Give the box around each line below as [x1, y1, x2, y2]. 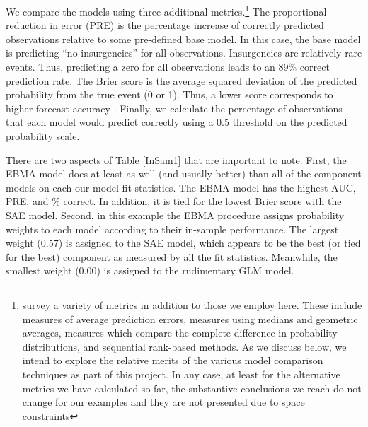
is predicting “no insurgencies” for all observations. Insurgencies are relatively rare [6, 45, 362, 60]
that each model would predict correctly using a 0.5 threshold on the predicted [6, 115, 347, 129]
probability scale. [6, 129, 80, 143]
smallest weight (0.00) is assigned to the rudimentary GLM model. [6, 263, 294, 278]
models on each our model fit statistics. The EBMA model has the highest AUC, [6, 180, 356, 194]
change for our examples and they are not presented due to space [22, 394, 305, 409]
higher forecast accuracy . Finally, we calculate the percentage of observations [6, 100, 343, 115]
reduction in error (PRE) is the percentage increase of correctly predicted [6, 18, 324, 33]
